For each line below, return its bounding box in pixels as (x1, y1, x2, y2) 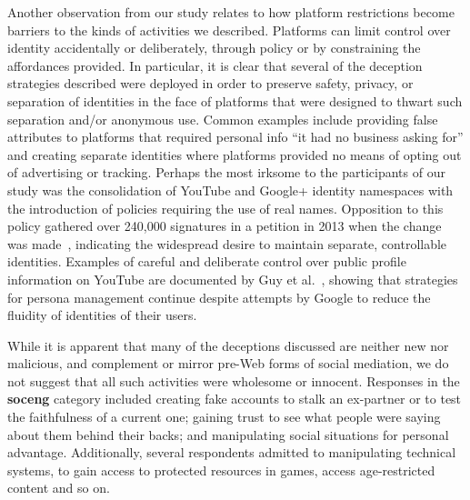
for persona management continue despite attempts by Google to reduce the (7, 287, 431, 306)
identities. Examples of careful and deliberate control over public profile (7, 252, 406, 271)
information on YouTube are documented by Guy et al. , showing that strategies (7, 269, 458, 288)
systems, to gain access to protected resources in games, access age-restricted (7, 460, 435, 479)
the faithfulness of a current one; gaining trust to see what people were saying (7, 407, 441, 426)
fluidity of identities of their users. (7, 305, 197, 325)
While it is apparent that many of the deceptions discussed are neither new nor (7, 335, 449, 355)
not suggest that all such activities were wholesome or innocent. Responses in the (7, 371, 460, 390)
